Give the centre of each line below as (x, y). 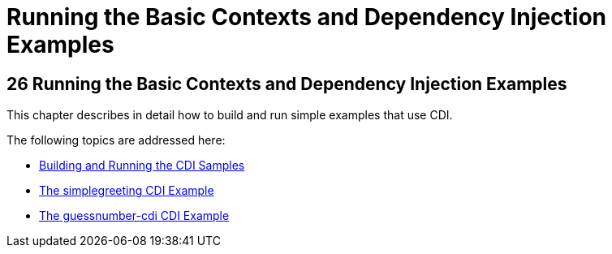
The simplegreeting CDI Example (127, 191)
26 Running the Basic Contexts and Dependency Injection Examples (287, 84)
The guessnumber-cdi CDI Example (134, 216)
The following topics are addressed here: (116, 140)
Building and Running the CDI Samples (142, 166)
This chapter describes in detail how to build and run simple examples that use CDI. (230, 115)
